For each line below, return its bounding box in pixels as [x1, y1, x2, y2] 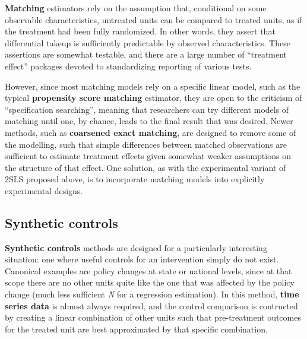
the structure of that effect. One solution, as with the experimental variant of [5, 161, 286, 173]
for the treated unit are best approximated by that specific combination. [5, 322, 268, 335]
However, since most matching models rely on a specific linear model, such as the [5, 80, 300, 92]
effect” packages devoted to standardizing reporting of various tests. [5, 59, 252, 72]
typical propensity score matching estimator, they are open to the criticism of [5, 91, 302, 104]
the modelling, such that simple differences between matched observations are [5, 138, 287, 150]
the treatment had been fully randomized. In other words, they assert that [5, 25, 276, 37]
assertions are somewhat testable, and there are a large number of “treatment [5, 48, 287, 61]
